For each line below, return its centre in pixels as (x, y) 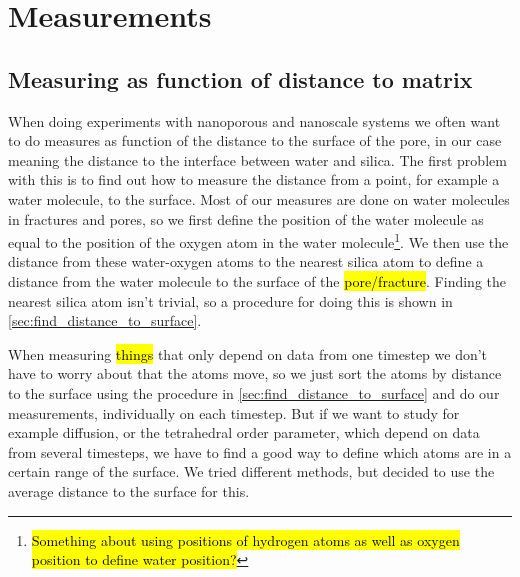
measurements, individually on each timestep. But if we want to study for (234, 412)
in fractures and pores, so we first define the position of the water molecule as (246, 218)
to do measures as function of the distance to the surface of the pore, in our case (255, 140)
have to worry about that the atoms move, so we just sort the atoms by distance (255, 373)
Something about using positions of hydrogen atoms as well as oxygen (245, 539)
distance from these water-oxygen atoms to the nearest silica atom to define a (246, 261)
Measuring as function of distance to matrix (240, 78)
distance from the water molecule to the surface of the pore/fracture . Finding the (257, 280)
